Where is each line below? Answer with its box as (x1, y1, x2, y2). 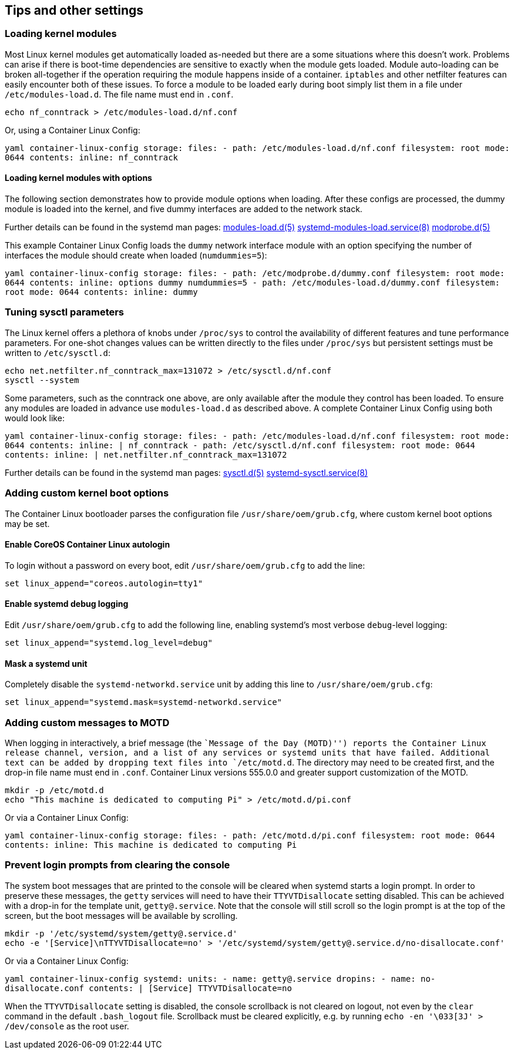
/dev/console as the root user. (5, 1021, 129, 1031)
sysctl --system (5, 375, 79, 385)
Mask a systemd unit (5, 658, 88, 669)
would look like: (5, 412, 65, 423)
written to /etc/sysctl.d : (5, 347, 111, 358)
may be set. (5, 518, 50, 529)
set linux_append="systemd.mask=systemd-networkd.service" (5, 697, 283, 707)
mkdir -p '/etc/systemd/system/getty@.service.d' (5, 928, 238, 938)
